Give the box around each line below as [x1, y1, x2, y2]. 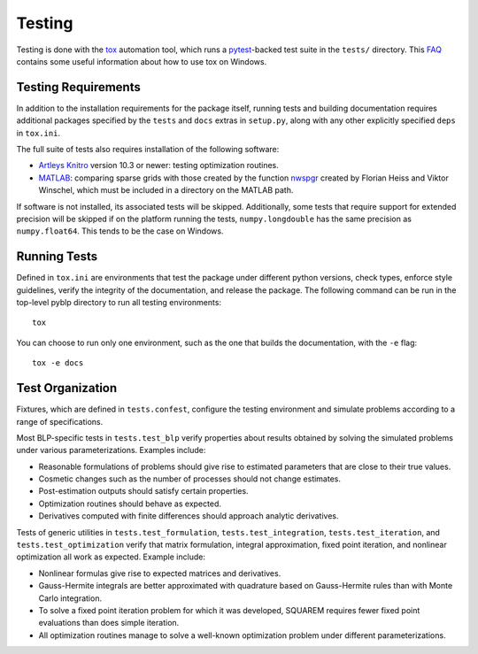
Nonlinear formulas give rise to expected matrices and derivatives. [38, 567, 281, 579]
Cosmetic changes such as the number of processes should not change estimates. [38, 473, 341, 484]
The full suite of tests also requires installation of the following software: [16, 144, 280, 155]
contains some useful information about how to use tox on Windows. [16, 56, 267, 66]
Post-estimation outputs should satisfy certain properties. [38, 486, 249, 496]
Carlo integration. [38, 593, 102, 604]
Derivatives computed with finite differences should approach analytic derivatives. [38, 511, 339, 521]
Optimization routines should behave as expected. [38, 498, 221, 509]
